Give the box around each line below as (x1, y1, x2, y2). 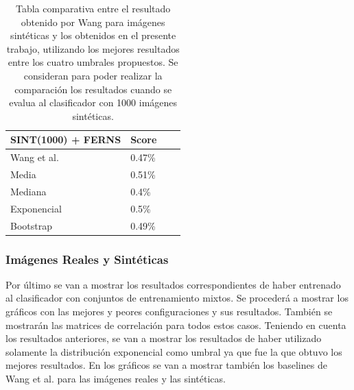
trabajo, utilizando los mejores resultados (6, 41, 180, 56)
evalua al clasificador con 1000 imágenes (9, 95, 178, 110)
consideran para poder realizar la (23, 68, 163, 82)
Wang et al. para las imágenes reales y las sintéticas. (5, 371, 226, 386)
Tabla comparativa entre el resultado (15, 1, 171, 15)
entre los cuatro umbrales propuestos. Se (8, 55, 178, 69)
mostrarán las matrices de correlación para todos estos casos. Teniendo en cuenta (5, 317, 346, 332)
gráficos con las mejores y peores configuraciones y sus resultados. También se (5, 304, 333, 319)
